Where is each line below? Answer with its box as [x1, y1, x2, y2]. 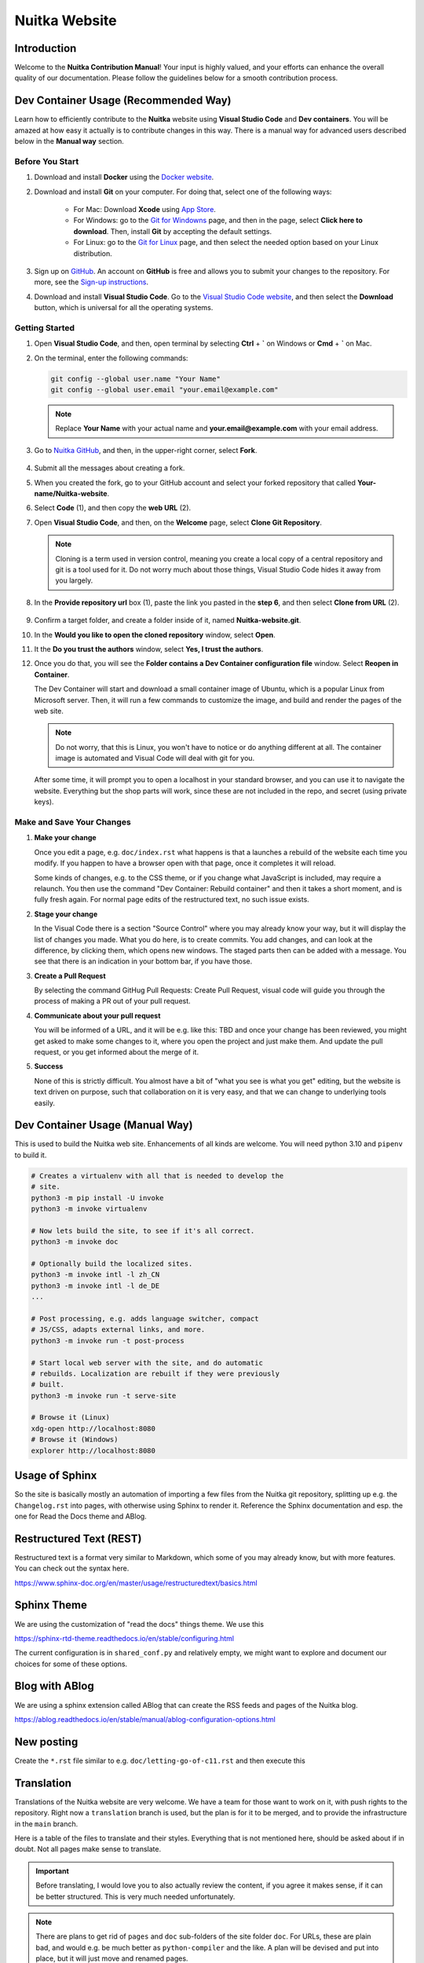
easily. [34, 1098, 55, 1107]
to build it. [14, 1150, 47, 1160]
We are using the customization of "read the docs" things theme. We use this [14, 1619, 265, 1629]
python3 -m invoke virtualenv [31, 1204, 148, 1213]
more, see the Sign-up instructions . [34, 277, 149, 287]
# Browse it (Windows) [31, 1435, 119, 1444]
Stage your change [34, 909, 98, 919]
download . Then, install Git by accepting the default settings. [73, 226, 272, 236]
